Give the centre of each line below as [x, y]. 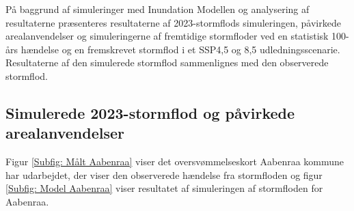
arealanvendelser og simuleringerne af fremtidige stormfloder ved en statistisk [167, 36]
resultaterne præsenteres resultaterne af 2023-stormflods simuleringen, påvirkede [173, 22]
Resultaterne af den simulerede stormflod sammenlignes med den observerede [167, 62]
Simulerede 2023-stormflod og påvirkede [150, 112]
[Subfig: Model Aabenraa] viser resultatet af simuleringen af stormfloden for [164, 188]
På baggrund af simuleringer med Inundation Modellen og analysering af [158, 9]
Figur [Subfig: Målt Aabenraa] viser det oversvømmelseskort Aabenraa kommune [175, 161]
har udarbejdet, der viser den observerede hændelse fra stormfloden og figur [164, 174]
